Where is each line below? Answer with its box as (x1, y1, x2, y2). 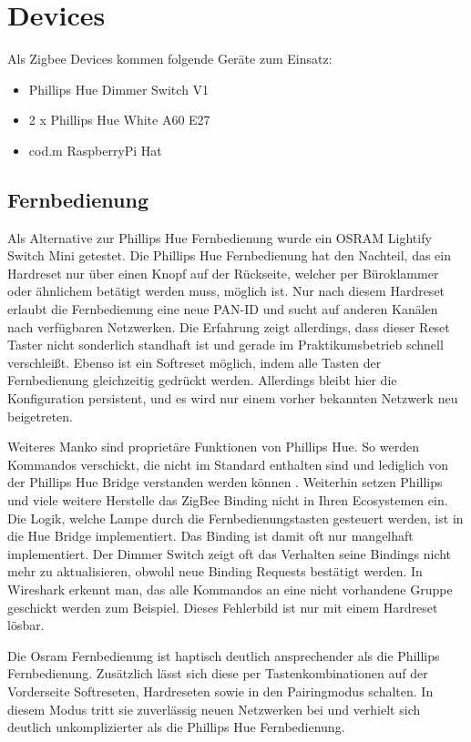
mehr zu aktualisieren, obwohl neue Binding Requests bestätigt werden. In (7, 562, 423, 581)
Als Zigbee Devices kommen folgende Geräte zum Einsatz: (7, 49, 333, 68)
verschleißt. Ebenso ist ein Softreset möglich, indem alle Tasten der (7, 352, 382, 371)
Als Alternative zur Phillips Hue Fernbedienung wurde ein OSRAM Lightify (7, 228, 432, 247)
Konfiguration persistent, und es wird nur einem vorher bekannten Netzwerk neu (7, 389, 458, 408)
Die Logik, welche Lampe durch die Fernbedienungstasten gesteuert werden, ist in (7, 508, 464, 527)
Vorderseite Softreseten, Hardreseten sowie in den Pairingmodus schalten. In (7, 681, 434, 700)
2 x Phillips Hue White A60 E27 (28, 110, 210, 129)
